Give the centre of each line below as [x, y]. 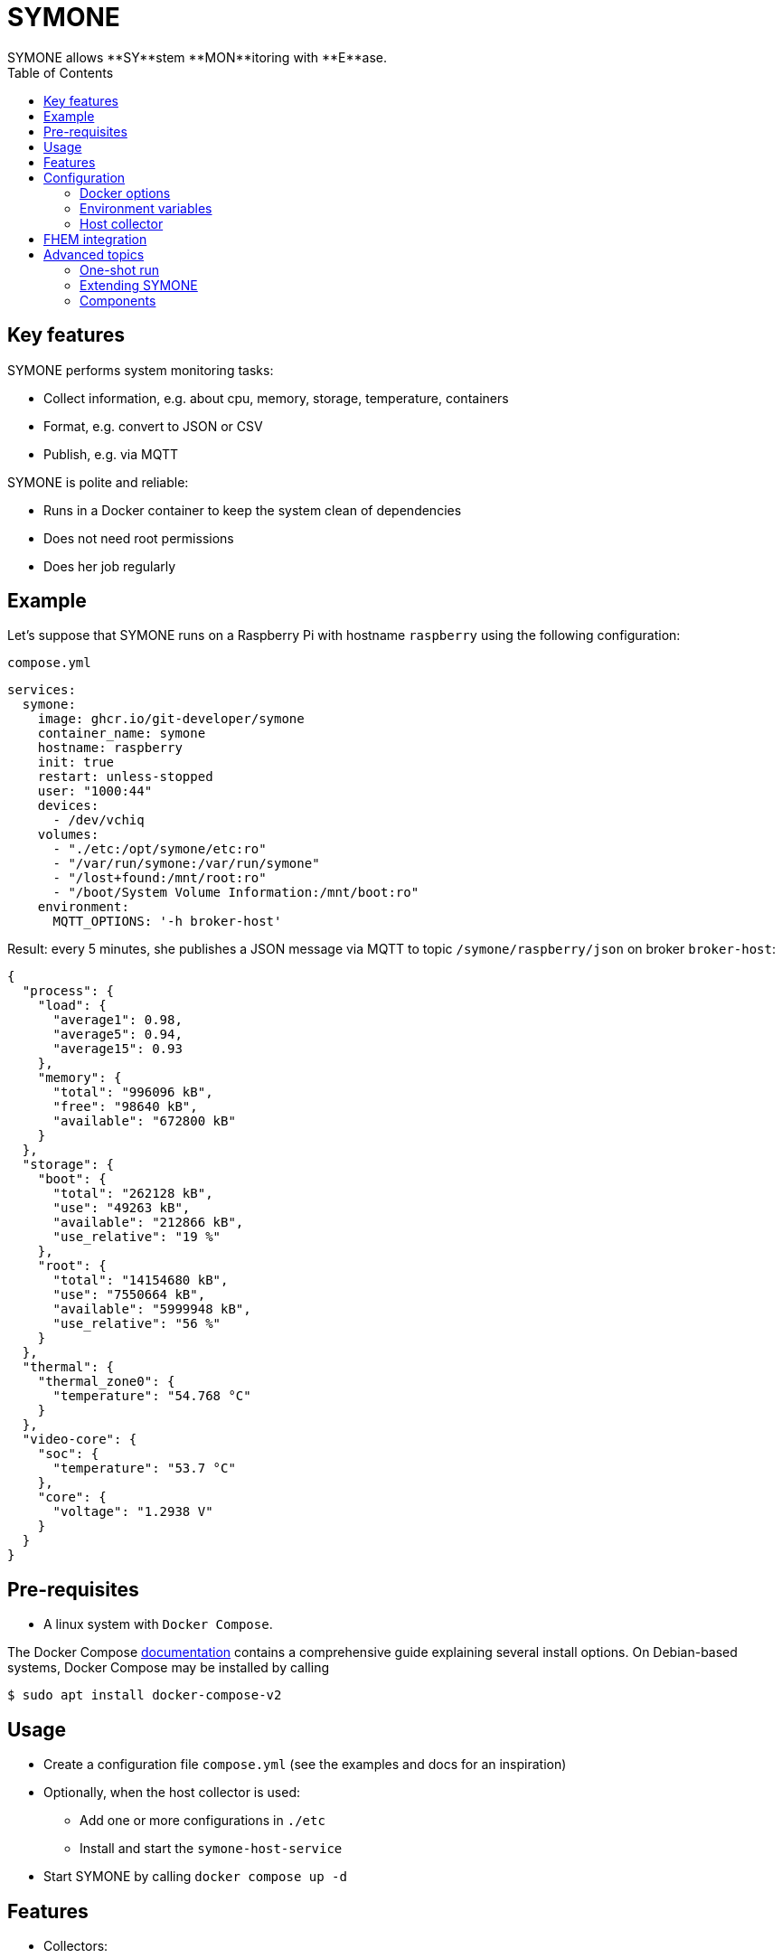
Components [118, 300]
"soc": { [68, 1454]
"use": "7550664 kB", [129, 1295]
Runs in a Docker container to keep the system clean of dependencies [253, 510]
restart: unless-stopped [125, 777]
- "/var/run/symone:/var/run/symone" [186, 864]
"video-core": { [80, 1440]
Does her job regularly [110, 566]
